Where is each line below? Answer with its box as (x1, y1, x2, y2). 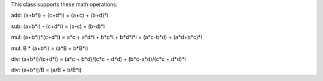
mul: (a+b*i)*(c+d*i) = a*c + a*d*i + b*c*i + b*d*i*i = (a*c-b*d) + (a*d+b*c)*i (11, 33, 203, 41)
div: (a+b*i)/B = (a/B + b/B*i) (11, 66, 82, 74)
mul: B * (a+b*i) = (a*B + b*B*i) (11, 45, 89, 52)
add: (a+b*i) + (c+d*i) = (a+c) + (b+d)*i (11, 12, 109, 19)
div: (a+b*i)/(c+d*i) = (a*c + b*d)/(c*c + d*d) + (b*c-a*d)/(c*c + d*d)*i (11, 55, 187, 63)
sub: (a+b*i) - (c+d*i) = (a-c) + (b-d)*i (11, 23, 105, 30)
